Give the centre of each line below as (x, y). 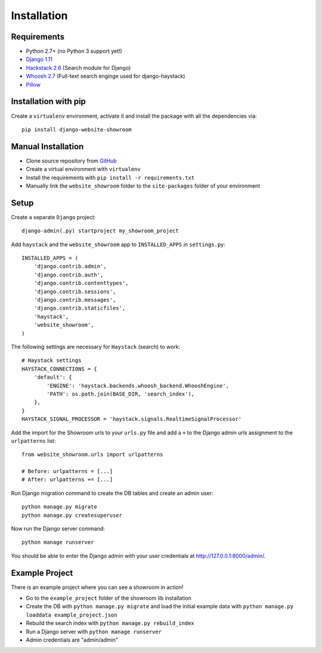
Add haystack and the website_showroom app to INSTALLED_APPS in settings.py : (118, 244)
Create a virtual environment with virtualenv (83, 169)
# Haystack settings (52, 361)
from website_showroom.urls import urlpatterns (92, 455)
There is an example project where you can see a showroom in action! (97, 587)
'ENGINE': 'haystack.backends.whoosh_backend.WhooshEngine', (138, 386)
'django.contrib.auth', (69, 275)
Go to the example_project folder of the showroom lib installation (109, 598)
